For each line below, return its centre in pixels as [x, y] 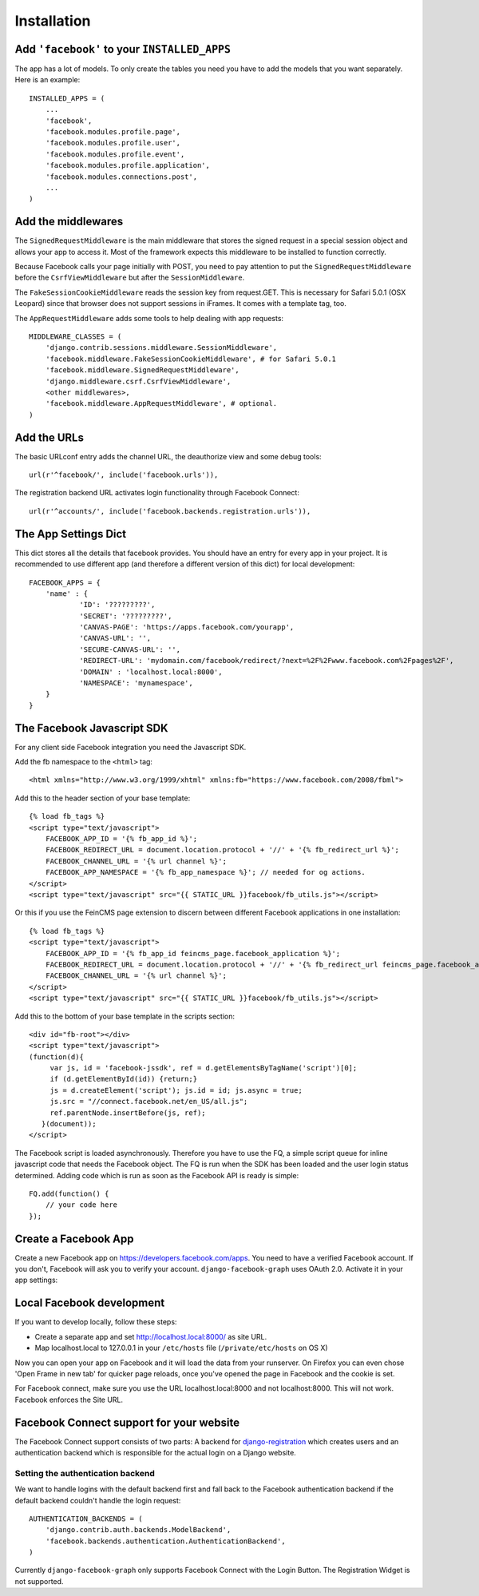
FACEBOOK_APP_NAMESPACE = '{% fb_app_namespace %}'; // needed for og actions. [206, 872]
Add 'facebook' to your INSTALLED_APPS [123, 49]
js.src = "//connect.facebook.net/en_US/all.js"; [149, 1102]
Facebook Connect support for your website [127, 1422]
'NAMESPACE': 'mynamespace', [136, 683]
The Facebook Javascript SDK [91, 728]
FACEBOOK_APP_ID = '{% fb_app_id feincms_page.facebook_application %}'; [193, 953]
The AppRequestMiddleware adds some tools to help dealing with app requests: [149, 318]
